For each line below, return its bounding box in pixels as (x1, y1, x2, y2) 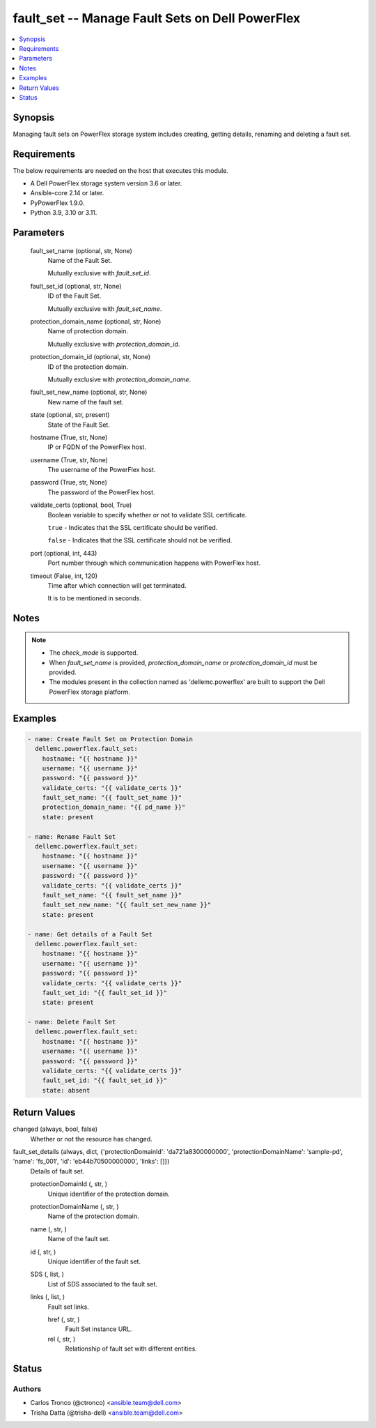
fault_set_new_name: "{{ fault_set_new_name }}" (42, 901, 212, 909)
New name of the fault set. (47, 397, 125, 406)
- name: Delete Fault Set (27, 1018, 116, 1026)
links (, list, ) (30, 1293, 65, 1301)
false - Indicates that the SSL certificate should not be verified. (47, 536, 233, 545)
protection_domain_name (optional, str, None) (30, 317, 162, 326)
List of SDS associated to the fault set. (47, 1279, 158, 1288)
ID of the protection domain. (47, 363, 129, 371)
